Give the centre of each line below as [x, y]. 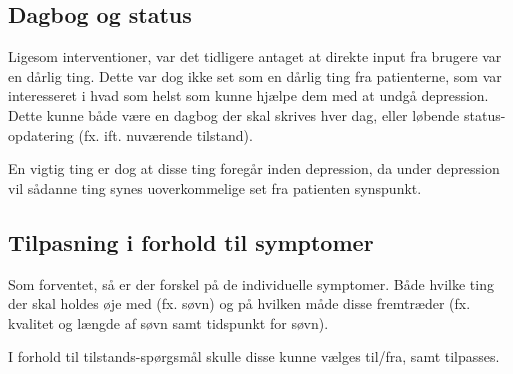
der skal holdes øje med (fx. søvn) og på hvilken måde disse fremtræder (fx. [239, 303]
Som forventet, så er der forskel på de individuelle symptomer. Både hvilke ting [251, 283]
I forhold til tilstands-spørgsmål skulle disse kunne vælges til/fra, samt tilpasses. [254, 356]
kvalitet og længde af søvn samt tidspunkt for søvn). [168, 322]
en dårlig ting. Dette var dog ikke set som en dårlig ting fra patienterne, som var [255, 75]
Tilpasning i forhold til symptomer [191, 241]
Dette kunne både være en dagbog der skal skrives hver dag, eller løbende [234, 114]
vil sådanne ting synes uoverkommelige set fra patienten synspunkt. [215, 187]
